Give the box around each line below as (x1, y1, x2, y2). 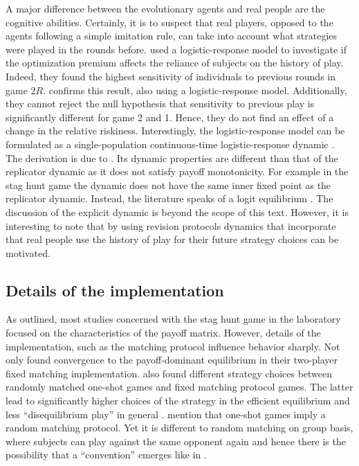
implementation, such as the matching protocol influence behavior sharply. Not (6, 339, 340, 353)
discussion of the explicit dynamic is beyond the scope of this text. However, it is (6, 204, 349, 219)
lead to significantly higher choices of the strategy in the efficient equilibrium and (6, 393, 350, 408)
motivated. (6, 245, 50, 260)
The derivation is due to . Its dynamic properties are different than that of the (6, 150, 338, 165)
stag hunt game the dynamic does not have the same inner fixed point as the (6, 177, 331, 192)
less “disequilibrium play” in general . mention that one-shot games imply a (6, 406, 326, 421)
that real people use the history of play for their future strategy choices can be (6, 232, 339, 247)
